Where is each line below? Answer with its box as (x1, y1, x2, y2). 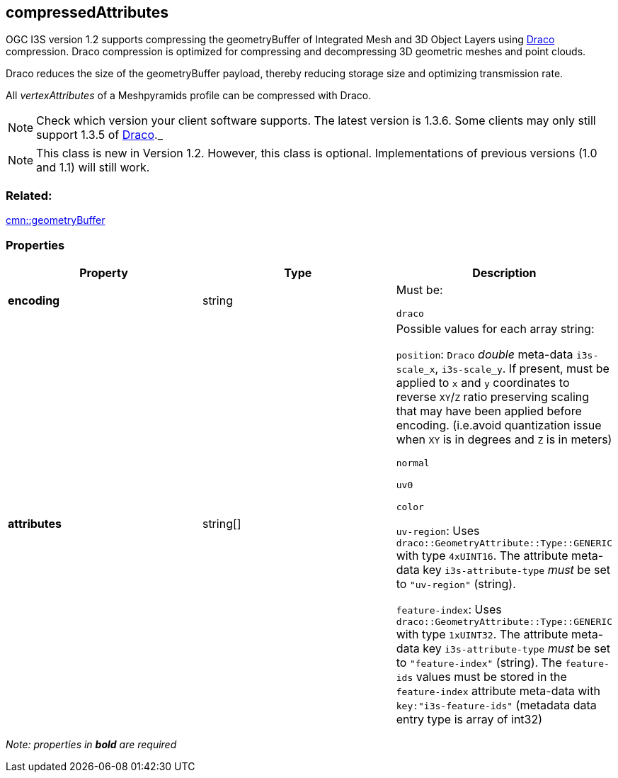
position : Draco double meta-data (396, 346, 573, 361)
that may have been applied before (396, 403, 582, 418)
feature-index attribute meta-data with (396, 683, 600, 698)
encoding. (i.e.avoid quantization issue (396, 417, 602, 432)
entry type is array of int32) (396, 711, 543, 726)
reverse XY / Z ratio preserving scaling (396, 389, 590, 404)
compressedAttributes (6, 4, 169, 21)
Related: (6, 188, 52, 203)
